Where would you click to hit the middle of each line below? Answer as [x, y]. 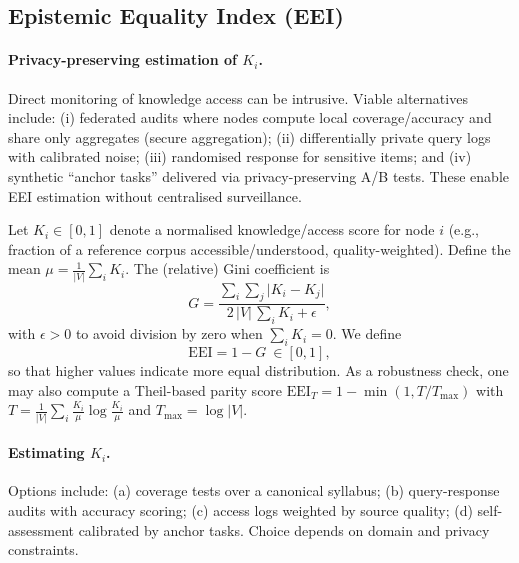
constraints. [43, 549]
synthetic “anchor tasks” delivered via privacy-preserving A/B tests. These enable [258, 175]
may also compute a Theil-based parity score [145, 389]
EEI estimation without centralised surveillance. [155, 195]
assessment [41, 529]
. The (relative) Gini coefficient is [227, 268]
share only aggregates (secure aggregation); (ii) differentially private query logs [249, 136]
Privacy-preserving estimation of [122, 59]
